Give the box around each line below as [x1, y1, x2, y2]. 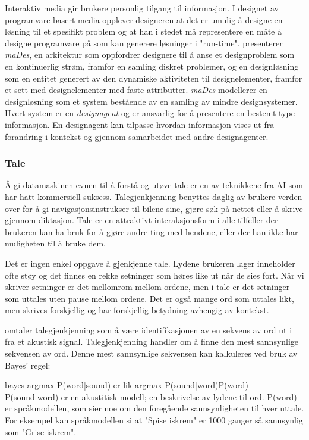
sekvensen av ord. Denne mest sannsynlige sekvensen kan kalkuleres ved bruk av [5, 347, 298, 360]
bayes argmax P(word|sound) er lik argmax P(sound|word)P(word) [5, 379, 248, 391]
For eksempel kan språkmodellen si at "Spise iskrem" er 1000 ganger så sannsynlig [5, 414, 303, 426]
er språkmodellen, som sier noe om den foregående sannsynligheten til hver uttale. [5, 402, 304, 414]
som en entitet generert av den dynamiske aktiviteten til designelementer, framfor [5, 71, 302, 84]
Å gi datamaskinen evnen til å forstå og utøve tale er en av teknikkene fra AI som [5, 179, 303, 191]
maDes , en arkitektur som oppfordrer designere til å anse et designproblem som [5, 48, 295, 61]
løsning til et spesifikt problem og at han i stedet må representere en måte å [5, 25, 282, 38]
